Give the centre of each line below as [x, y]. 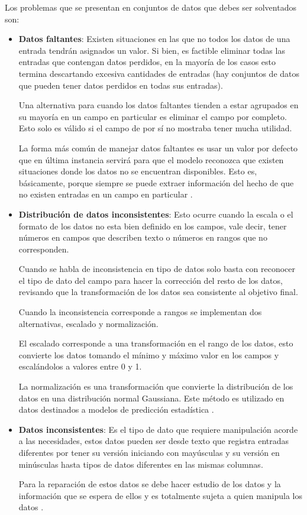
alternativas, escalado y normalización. [88, 323]
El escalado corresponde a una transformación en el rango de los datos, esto [156, 343]
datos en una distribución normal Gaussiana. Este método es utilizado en [151, 398]
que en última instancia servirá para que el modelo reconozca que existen [151, 159]
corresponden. [44, 249]
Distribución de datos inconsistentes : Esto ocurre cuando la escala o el [156, 214]
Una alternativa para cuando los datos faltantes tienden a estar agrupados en [159, 105]
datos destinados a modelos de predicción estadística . [116, 409]
